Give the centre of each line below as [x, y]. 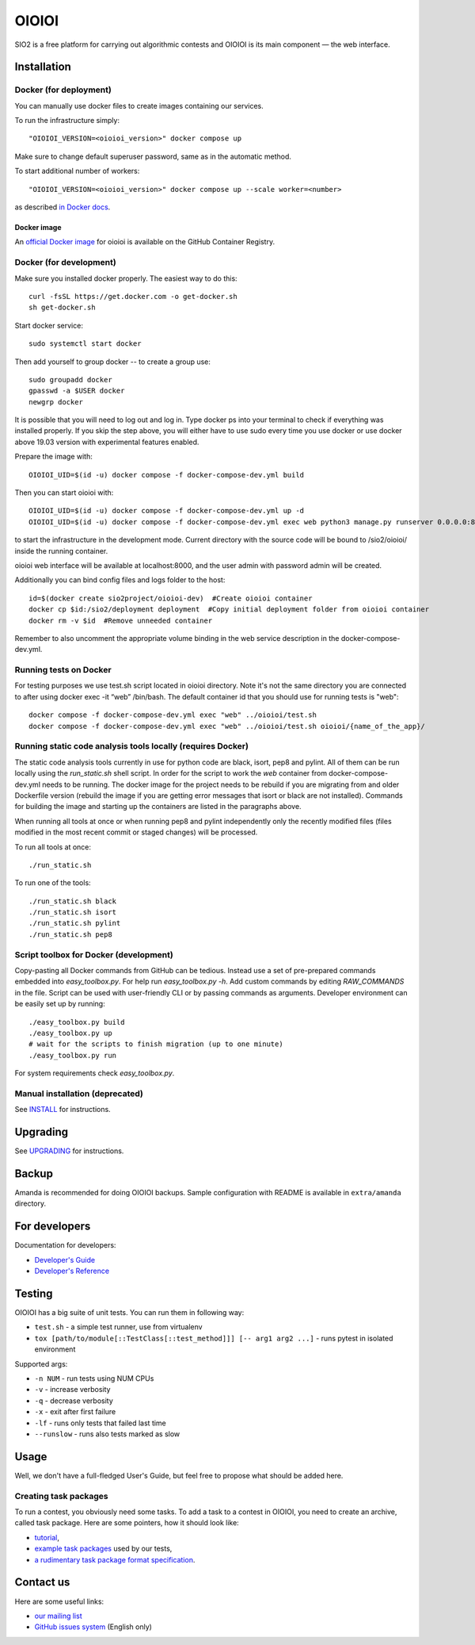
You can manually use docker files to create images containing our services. [139, 105]
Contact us [42, 1582]
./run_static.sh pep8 [70, 934]
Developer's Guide [65, 1260]
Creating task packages [61, 1496]
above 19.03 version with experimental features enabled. [107, 442]
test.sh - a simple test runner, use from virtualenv [118, 1327]
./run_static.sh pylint [75, 923]
